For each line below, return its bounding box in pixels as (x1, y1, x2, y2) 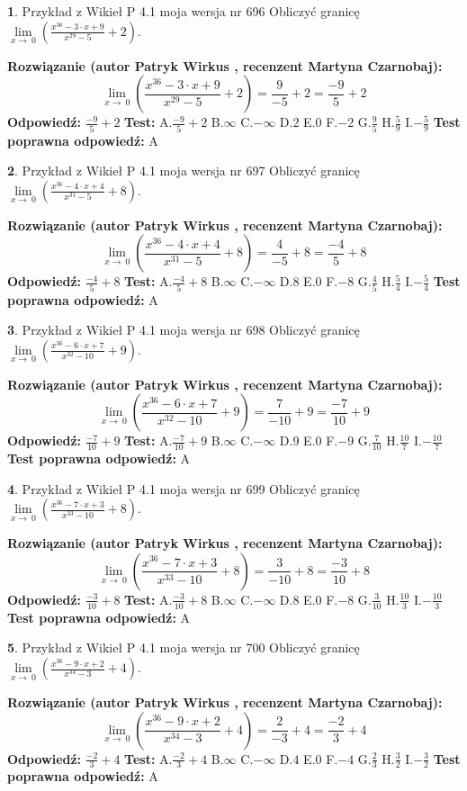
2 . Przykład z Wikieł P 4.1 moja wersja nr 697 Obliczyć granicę (7, 161, 360, 180)
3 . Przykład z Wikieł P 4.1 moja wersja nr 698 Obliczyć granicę (7, 320, 360, 339)
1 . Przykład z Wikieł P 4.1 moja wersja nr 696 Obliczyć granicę (7, 2, 360, 20)
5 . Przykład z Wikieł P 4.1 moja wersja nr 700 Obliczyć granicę (7, 638, 360, 657)
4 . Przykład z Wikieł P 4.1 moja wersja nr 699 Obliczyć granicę (7, 479, 360, 498)
